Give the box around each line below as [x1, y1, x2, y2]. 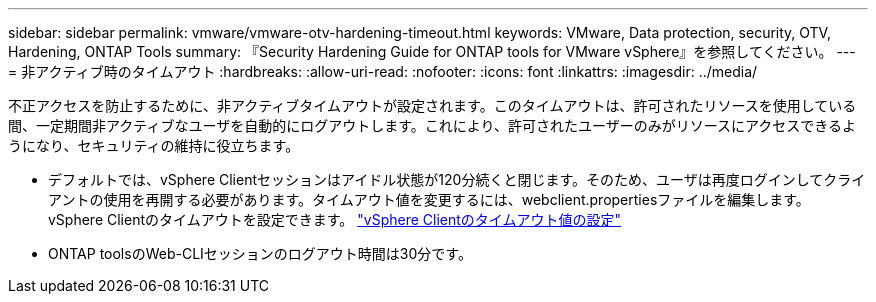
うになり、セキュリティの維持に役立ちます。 [8, 137, 300, 154]
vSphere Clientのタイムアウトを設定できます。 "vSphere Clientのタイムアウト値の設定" [48, 211, 622, 228]
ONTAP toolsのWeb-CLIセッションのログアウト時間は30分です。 [48, 245, 472, 262]
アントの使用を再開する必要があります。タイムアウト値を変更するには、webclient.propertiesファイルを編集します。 [48, 191, 810, 208]
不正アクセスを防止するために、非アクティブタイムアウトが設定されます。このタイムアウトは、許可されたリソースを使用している [8, 97, 857, 114]
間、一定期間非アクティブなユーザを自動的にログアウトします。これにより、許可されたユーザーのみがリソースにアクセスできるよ [8, 117, 856, 134]
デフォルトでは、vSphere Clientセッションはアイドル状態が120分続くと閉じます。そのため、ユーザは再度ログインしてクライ [48, 171, 866, 188]
